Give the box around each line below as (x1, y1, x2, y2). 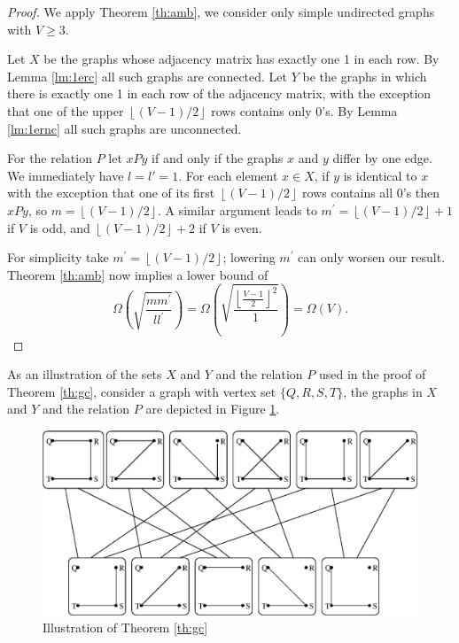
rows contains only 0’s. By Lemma (211, 101, 398, 120)
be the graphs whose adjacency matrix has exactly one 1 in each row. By (43, 50, 440, 68)
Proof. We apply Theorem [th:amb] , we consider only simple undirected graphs (7, 3, 435, 20)
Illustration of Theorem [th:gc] (43, 618, 208, 637)
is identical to (343, 166, 417, 184)
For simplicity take (7, 248, 109, 267)
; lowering (222, 248, 276, 267)
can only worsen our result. (298, 248, 446, 267)
